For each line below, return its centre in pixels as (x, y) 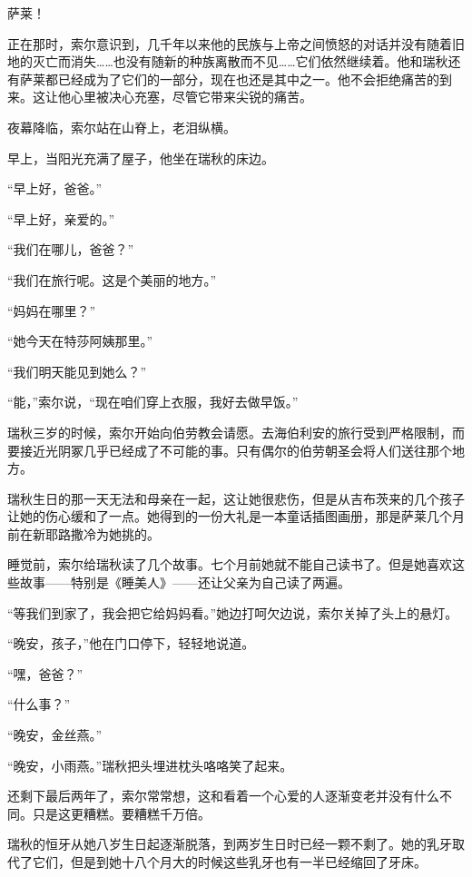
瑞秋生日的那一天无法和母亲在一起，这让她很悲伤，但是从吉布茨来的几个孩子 (236, 498)
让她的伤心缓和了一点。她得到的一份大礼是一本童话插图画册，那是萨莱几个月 (236, 516)
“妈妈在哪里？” (52, 310)
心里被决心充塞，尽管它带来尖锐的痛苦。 (191, 97)
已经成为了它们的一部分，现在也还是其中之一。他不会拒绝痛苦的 (248, 79)
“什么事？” (39, 704)
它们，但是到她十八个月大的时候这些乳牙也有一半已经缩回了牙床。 (229, 862)
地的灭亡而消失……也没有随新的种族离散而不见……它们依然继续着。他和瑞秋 (228, 61)
